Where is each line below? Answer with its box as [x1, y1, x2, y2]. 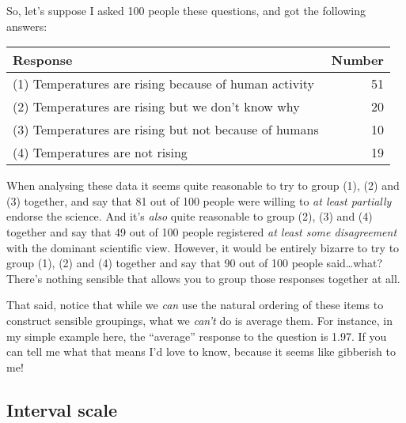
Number [331, 51, 384, 70]
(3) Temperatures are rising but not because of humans [13, 120, 319, 139]
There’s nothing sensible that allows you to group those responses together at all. [6, 270, 400, 286]
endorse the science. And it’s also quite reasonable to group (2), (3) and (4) [6, 208, 373, 225]
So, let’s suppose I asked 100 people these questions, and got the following [6, 2, 366, 18]
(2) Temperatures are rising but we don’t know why [13, 97, 300, 116]
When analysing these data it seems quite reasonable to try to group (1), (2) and [6, 177, 400, 194]
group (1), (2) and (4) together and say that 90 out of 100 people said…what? [6, 255, 383, 271]
